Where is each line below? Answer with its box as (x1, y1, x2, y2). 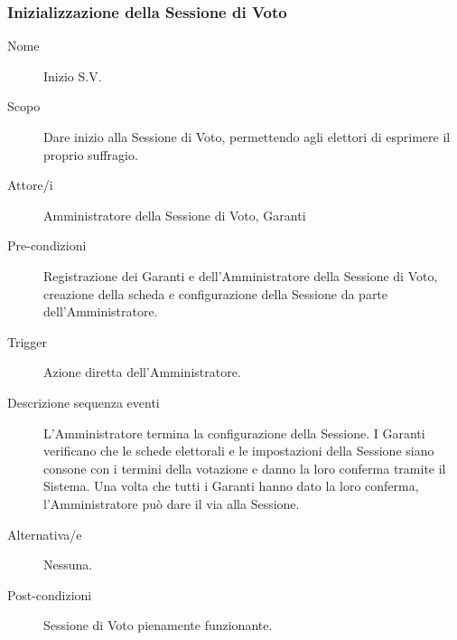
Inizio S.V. (43, 66, 102, 85)
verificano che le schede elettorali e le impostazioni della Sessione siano (43, 441, 434, 460)
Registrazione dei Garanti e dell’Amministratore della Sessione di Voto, (43, 266, 438, 285)
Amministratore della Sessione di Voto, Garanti (43, 205, 306, 224)
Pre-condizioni (7, 236, 87, 255)
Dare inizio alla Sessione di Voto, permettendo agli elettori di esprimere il (43, 127, 451, 146)
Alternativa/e (7, 524, 82, 543)
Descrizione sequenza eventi (7, 392, 160, 411)
